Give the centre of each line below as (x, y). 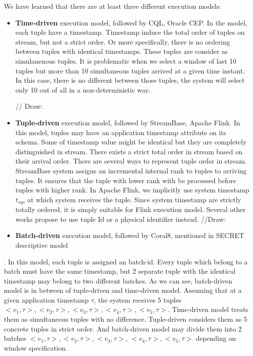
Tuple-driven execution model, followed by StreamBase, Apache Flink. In (128, 122)
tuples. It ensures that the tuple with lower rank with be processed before (126, 180)
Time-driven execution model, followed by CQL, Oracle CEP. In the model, (131, 22)
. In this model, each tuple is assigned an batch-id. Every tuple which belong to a (126, 261)
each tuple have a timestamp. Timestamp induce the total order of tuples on (130, 32)
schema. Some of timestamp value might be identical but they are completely (131, 142)
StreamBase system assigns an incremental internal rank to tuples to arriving (131, 170)
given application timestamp (46, 299)
